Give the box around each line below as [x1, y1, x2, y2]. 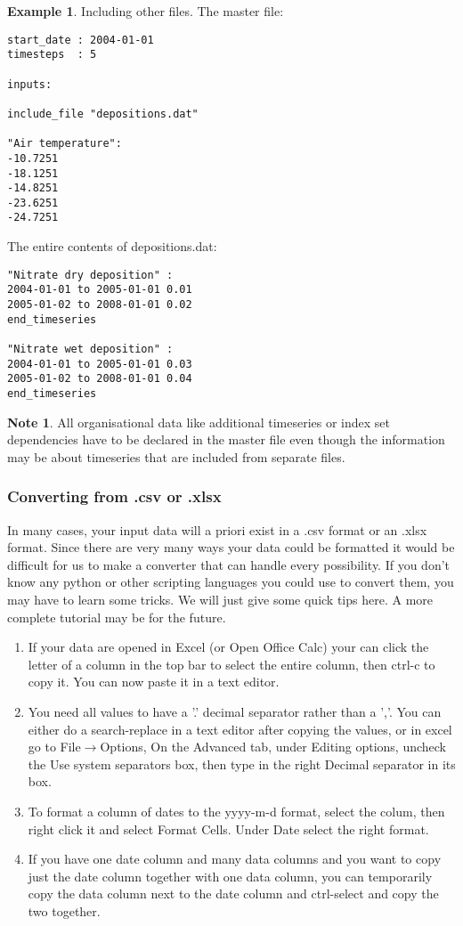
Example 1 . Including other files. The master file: [7, 2, 284, 20]
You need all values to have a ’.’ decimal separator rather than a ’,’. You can [28, 702, 442, 720]
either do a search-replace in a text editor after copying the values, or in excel [28, 719, 452, 738]
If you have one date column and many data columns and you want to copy [28, 849, 442, 868]
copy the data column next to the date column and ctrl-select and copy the [28, 884, 439, 903]
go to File [28, 737, 81, 756]
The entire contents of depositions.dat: [7, 237, 217, 256]
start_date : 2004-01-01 [7, 33, 154, 46]
